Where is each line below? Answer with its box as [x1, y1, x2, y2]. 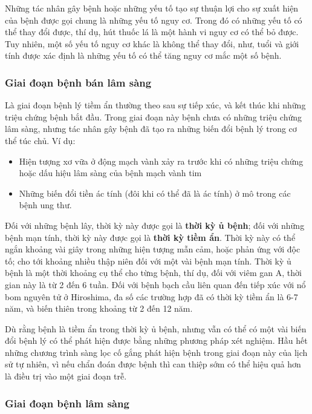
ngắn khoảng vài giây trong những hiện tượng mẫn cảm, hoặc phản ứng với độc [5, 243, 301, 255]
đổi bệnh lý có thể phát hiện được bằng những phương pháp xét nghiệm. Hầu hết [5, 334, 308, 347]
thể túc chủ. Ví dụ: [5, 134, 76, 146]
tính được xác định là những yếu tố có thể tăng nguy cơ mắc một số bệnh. [5, 49, 282, 62]
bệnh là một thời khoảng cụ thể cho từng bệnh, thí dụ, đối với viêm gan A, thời [5, 266, 302, 279]
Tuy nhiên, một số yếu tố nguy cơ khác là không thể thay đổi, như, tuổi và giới [5, 37, 299, 50]
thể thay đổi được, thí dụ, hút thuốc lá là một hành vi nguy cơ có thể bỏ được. [5, 25, 299, 38]
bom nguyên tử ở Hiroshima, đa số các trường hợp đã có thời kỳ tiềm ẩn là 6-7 [5, 290, 298, 303]
